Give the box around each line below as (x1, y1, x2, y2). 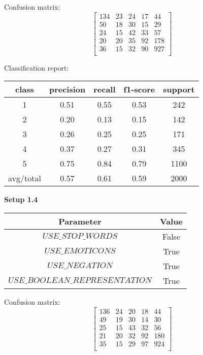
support (163, 83, 195, 95)
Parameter (58, 215, 101, 227)
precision (49, 83, 86, 95)
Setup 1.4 (4, 194, 38, 205)
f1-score (123, 83, 155, 95)
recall (93, 83, 116, 95)
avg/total (8, 172, 41, 184)
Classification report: (4, 62, 69, 73)
